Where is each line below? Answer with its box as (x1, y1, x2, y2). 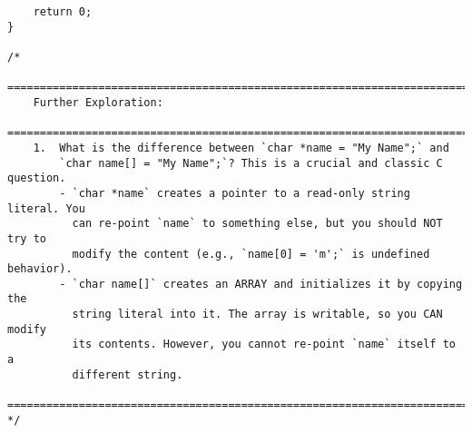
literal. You (7, 202, 85, 215)
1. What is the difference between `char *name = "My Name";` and (33, 141, 449, 154)
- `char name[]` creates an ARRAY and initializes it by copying (59, 277, 463, 290)
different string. (72, 368, 183, 381)
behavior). (7, 262, 73, 276)
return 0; (33, 5, 93, 18)
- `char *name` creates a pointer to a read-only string (59, 186, 410, 200)
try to (7, 231, 46, 245)
